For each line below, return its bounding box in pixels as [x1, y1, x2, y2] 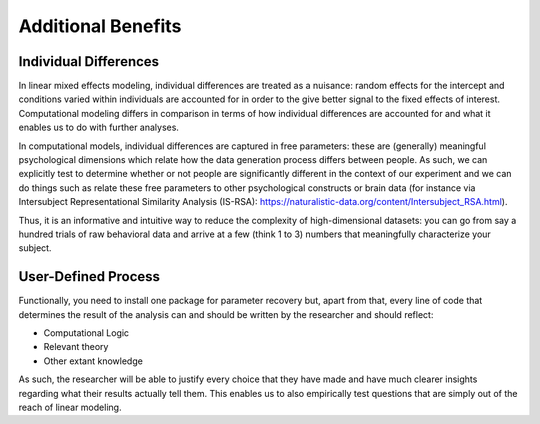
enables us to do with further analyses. [18, 121, 180, 134]
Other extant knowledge [43, 355, 144, 367]
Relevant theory [43, 341, 109, 353]
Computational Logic [43, 327, 130, 339]
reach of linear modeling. [18, 401, 122, 413]
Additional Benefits [18, 15, 182, 37]
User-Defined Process [18, 268, 160, 285]
